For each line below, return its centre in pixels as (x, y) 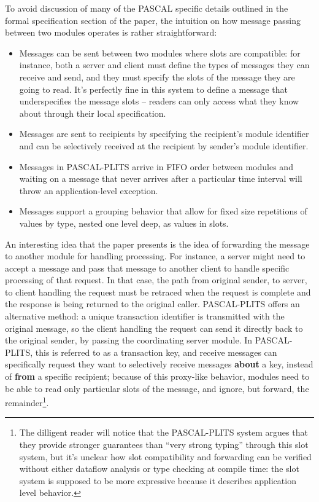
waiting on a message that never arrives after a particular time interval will (161, 178)
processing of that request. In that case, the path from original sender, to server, (156, 280)
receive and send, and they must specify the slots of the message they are (157, 76)
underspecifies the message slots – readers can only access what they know (159, 101)
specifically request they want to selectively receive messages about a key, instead (159, 364)
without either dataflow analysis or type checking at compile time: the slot (159, 469)
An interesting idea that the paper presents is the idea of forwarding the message (157, 244)
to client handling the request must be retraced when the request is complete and (158, 292)
